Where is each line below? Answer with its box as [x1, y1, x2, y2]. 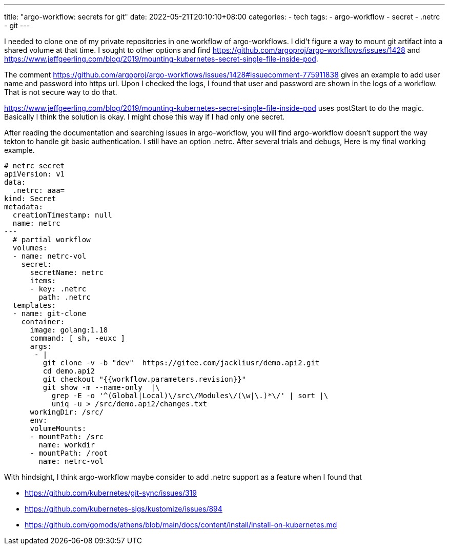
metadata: [4, 203, 43, 211]
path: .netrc [38, 293, 91, 301]
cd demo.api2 [43, 367, 95, 375]
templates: [12, 301, 56, 309]
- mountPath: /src [30, 433, 104, 441]
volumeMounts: [30, 424, 87, 433]
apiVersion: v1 [4, 170, 65, 178]
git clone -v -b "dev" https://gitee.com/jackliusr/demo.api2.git [43, 359, 320, 367]
